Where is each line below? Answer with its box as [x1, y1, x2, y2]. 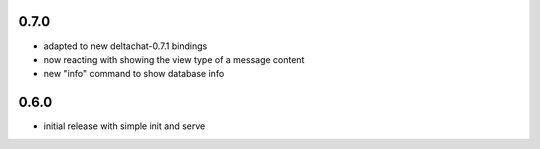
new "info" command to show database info [43, 68, 225, 80]
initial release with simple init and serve [43, 120, 206, 132]
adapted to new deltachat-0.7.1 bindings [43, 40, 208, 52]
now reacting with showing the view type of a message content [43, 53, 305, 65]
